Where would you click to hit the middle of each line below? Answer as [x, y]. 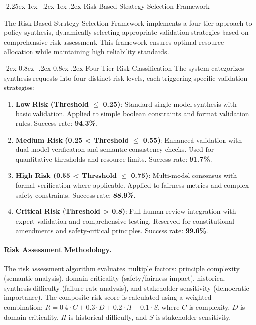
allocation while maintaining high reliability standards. [87, 51]
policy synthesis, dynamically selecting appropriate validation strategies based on [126, 32]
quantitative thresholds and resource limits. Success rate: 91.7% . [114, 159]
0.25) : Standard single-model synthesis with [170, 103]
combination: [23, 307]
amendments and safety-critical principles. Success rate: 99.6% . [112, 230]
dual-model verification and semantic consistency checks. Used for [115, 149]
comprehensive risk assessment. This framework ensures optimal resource [114, 42]
